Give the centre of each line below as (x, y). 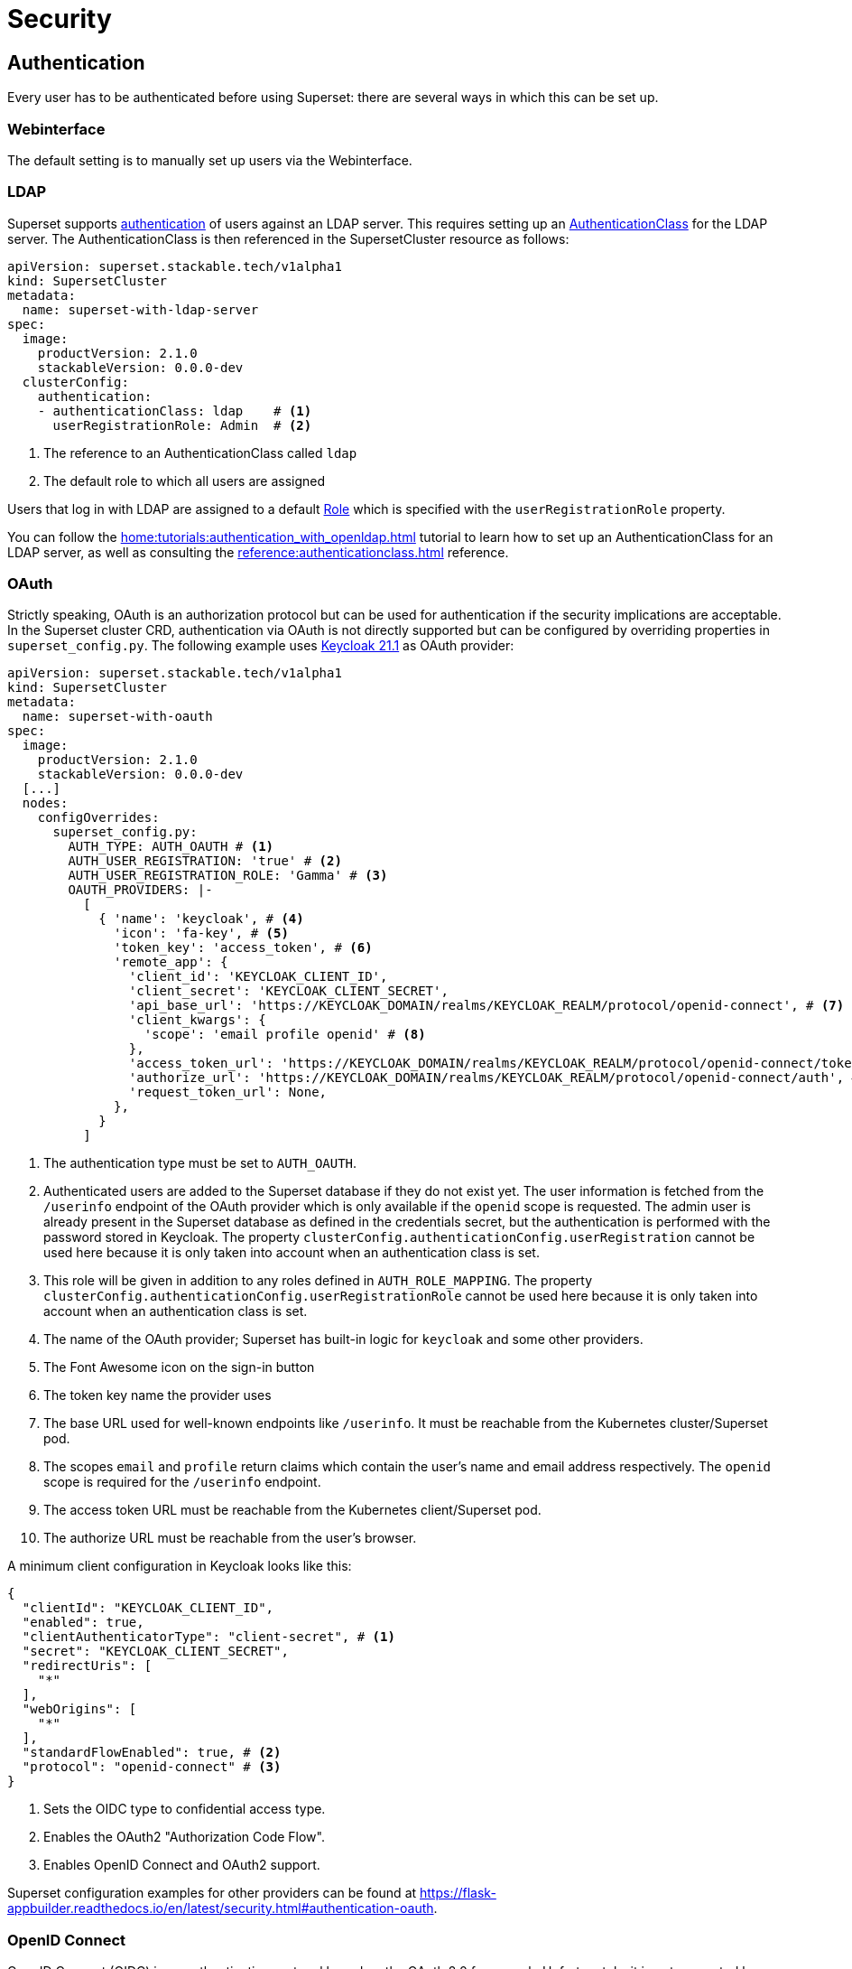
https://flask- (458, 1893)
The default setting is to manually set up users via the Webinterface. (210, 160)
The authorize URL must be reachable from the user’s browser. (230, 1538)
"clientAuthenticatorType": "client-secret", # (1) (208, 1637)
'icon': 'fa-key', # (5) (201, 933)
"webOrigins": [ (79, 1709)
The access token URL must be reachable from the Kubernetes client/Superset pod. (292, 1510)
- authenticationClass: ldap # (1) (175, 411)
